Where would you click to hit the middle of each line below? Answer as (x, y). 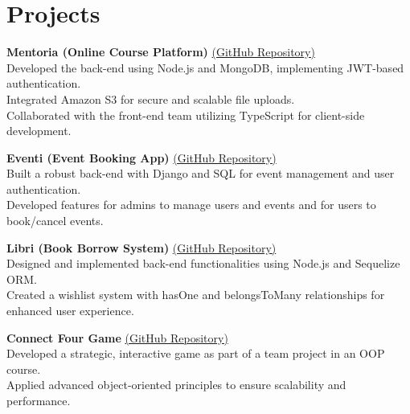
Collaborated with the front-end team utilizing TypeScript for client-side (186, 115)
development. (39, 131)
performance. (39, 400)
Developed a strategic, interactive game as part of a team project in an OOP (196, 353)
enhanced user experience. (70, 311)
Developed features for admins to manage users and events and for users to (191, 205)
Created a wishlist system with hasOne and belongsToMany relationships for (196, 295)
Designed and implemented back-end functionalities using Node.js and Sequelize (203, 263)
